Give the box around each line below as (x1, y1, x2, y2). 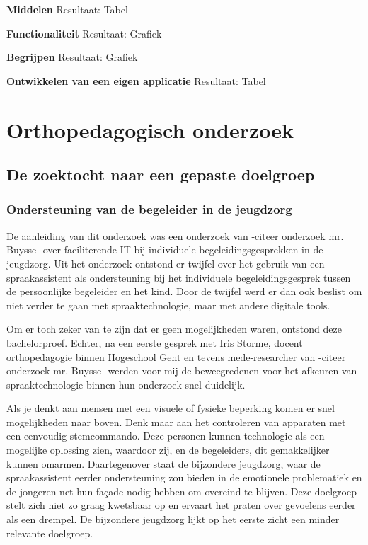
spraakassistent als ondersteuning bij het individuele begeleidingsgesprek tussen (6, 270, 351, 285)
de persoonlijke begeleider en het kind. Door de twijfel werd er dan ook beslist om (6, 284, 362, 299)
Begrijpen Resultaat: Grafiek (6, 50, 138, 64)
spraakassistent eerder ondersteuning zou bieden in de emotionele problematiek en (6, 470, 362, 485)
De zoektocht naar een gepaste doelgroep (6, 163, 315, 185)
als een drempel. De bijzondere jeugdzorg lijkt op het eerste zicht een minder (6, 512, 340, 527)
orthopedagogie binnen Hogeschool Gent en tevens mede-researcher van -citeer (6, 349, 346, 364)
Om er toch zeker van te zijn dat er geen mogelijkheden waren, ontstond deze (6, 321, 342, 336)
